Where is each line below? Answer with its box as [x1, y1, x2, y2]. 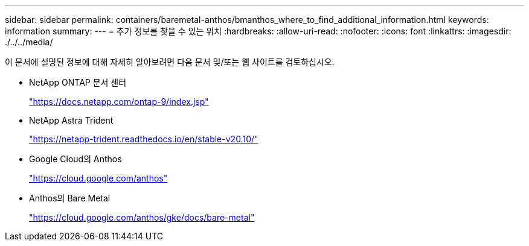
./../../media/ [5, 37, 53, 47]
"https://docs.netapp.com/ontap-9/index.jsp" [29, 96, 209, 107]
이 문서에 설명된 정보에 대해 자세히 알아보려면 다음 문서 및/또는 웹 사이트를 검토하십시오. [5, 57, 335, 67]
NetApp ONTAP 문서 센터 [29, 77, 127, 87]
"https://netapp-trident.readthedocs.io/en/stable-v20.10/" [29, 134, 258, 144]
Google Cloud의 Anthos [29, 154, 122, 164]
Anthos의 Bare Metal [29, 193, 111, 203]
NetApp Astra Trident [29, 115, 114, 125]
